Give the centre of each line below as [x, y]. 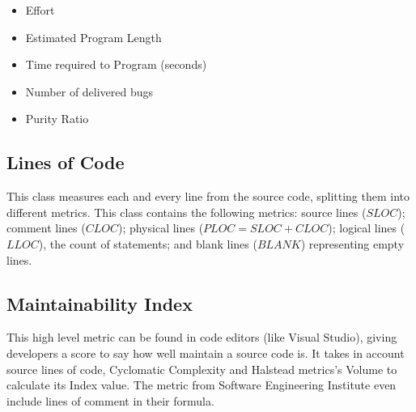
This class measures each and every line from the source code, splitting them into [208, 196]
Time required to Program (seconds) [116, 64]
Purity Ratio [57, 119]
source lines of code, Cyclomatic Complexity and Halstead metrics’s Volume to [202, 369]
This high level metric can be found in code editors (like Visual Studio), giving [202, 337]
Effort [40, 10]
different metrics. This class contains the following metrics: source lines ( [187, 212]
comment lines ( [46, 228]
